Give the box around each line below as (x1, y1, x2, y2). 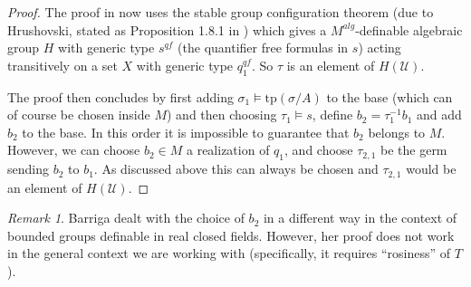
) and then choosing (167, 105, 277, 124)
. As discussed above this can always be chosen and (93, 159, 379, 178)
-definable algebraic (355, 20, 463, 39)
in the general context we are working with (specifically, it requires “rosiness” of (7, 244, 451, 263)
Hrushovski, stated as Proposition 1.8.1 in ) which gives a (7, 20, 327, 39)
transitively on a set (7, 55, 118, 74)
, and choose (284, 140, 353, 159)
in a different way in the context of (263, 208, 457, 227)
